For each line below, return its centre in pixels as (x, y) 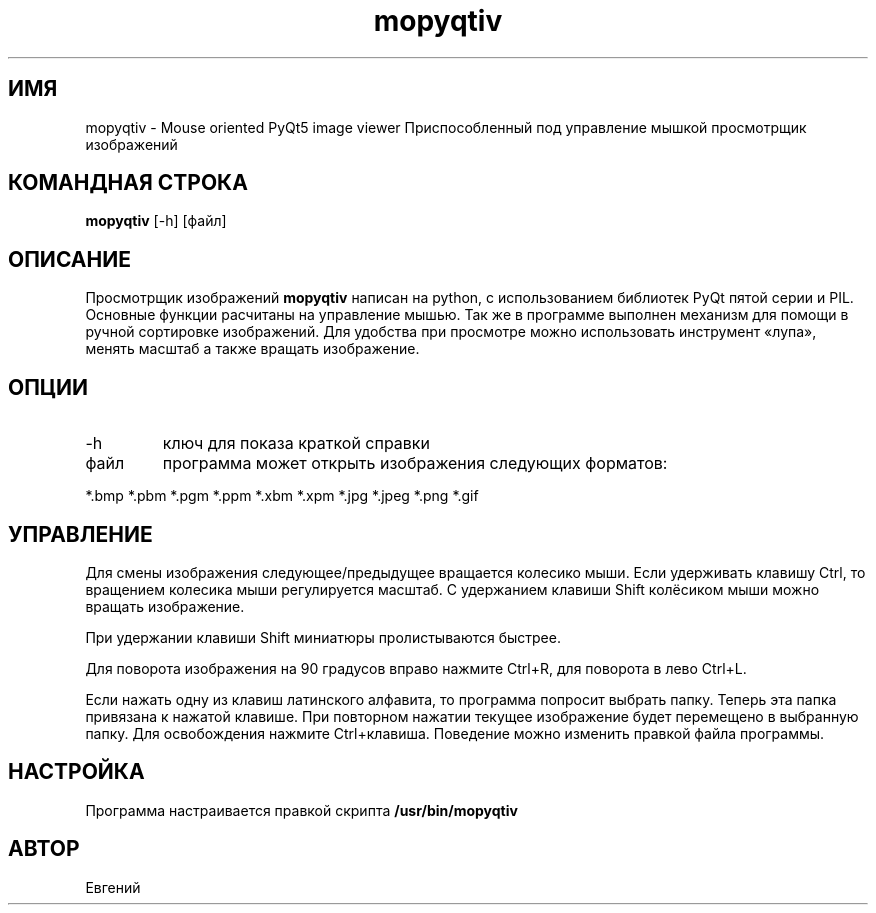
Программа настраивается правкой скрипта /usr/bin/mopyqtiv (301, 810)
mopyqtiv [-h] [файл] (156, 221)
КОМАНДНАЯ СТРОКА (128, 183)
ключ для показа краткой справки (296, 443)
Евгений (113, 887)
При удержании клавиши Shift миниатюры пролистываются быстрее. (323, 637)
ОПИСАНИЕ (69, 259)
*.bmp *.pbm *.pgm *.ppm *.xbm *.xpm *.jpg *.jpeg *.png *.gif (282, 496)
